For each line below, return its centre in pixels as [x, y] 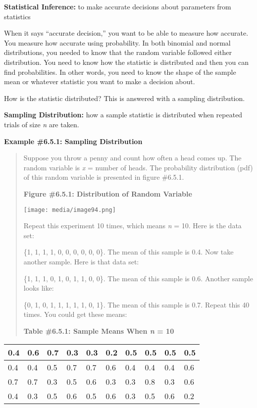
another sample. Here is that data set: [81, 261]
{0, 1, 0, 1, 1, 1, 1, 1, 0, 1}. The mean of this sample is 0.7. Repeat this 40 [136, 304]
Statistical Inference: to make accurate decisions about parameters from [118, 6]
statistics [17, 16]
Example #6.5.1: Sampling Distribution [73, 141]
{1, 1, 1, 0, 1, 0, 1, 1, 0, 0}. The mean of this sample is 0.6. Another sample [138, 278]
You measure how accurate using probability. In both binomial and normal [117, 42]
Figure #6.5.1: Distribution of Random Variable [108, 193]
